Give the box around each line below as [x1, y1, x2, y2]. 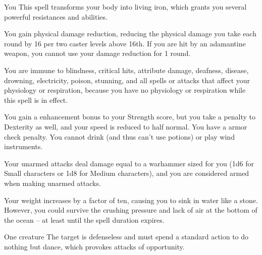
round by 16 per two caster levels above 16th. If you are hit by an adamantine [4, 38, 246, 48]
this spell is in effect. [4, 94, 68, 105]
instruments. [4, 141, 43, 152]
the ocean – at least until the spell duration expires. [4, 214, 165, 225]
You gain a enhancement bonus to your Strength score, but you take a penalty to [4, 111, 256, 122]
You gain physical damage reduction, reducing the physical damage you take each [4, 28, 256, 39]
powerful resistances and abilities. [4, 11, 108, 22]
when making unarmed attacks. [4, 177, 101, 188]
